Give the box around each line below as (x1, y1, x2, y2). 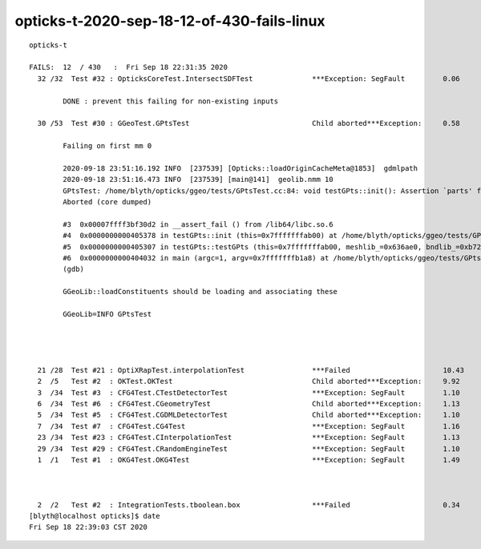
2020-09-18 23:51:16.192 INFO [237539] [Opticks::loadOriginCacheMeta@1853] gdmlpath (63, 163, 418, 172)
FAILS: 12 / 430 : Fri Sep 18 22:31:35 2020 (29, 63, 228, 72)
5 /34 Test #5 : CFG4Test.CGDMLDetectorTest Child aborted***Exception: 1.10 (37, 410, 460, 420)
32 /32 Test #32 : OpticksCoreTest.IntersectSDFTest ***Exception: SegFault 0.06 (37, 74, 460, 83)
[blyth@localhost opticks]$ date (29, 511, 160, 520)
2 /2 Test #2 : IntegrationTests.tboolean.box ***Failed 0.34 (37, 500, 460, 509)
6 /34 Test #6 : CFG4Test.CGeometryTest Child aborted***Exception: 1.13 (37, 399, 460, 409)
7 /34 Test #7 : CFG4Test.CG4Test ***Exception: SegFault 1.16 (37, 422, 460, 430)
